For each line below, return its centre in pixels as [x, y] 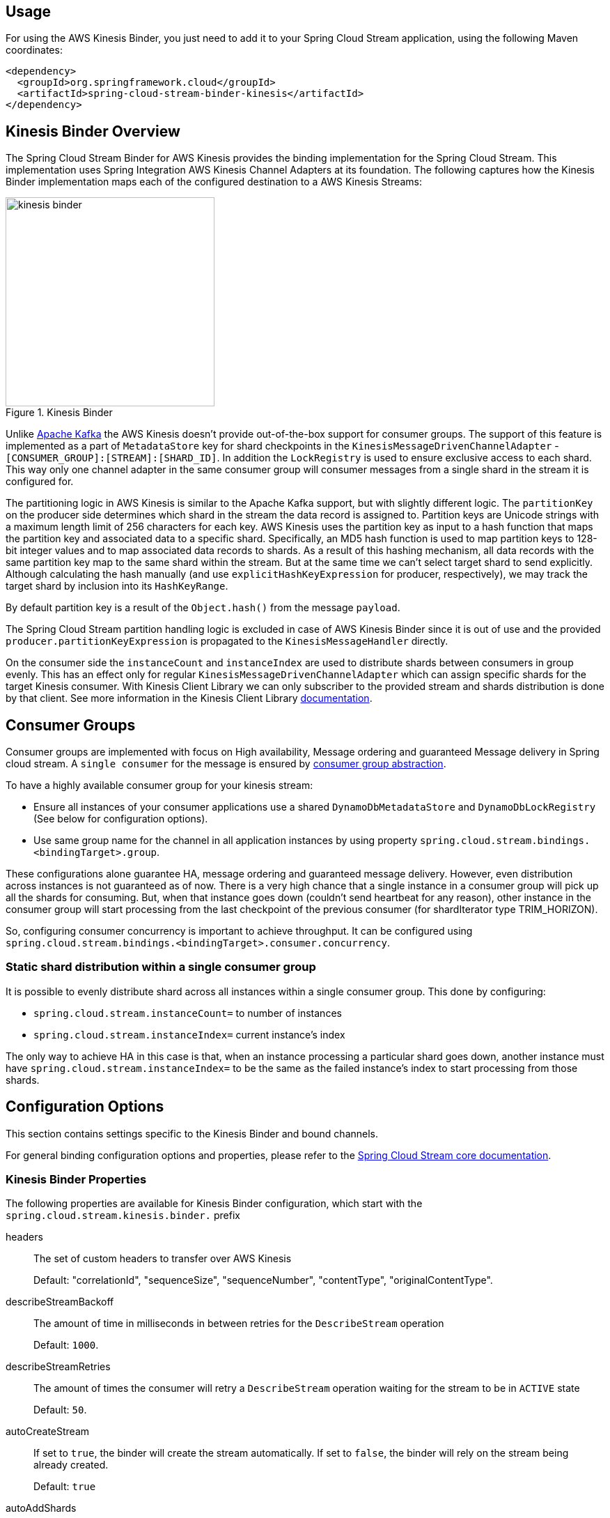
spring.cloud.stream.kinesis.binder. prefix [123, 1216]
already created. [71, 1465]
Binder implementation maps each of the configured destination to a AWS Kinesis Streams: [214, 182]
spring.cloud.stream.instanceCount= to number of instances [188, 1013]
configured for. [40, 482]
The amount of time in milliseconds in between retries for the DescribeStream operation [239, 1324]
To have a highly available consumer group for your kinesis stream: [159, 785]
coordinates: [34, 50]
